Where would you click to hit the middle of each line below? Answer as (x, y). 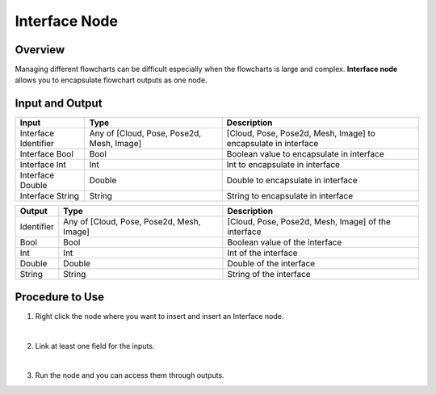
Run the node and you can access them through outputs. (130, 375)
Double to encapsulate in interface (292, 180)
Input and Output (59, 104)
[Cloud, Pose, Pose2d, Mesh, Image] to (301, 133)
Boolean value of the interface (285, 242)
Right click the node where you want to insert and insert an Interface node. (159, 316)
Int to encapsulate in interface (283, 165)
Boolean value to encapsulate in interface (305, 154)
